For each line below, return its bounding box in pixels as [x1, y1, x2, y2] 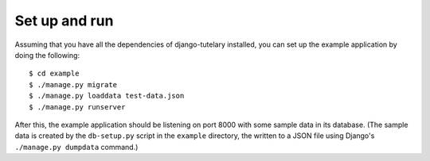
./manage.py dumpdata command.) [14, 142, 139, 151]
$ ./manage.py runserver [29, 102, 126, 111]
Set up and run [14, 12, 114, 29]
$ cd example [29, 69, 80, 79]
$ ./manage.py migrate [29, 80, 118, 89]
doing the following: [14, 50, 80, 59]
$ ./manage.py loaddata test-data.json [29, 91, 185, 101]
